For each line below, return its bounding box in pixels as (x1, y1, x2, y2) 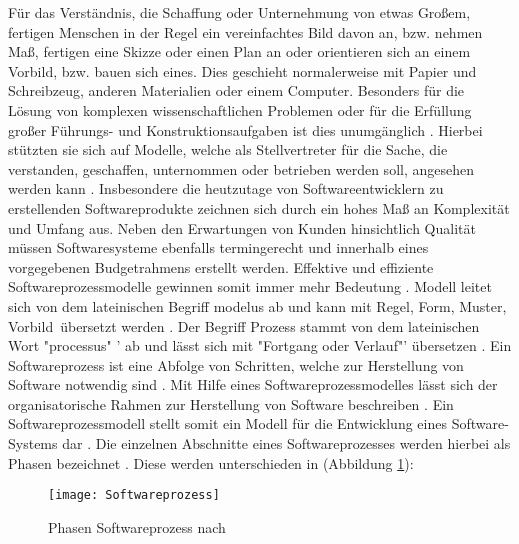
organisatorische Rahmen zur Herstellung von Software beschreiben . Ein (8, 393, 454, 414)
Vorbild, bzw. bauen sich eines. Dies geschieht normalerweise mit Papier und (8, 60, 477, 81)
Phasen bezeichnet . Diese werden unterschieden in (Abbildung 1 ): (8, 452, 414, 473)
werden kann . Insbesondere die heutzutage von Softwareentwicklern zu (8, 178, 444, 199)
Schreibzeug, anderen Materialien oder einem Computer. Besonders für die (8, 80, 465, 101)
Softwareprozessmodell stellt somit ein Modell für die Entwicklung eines (8, 413, 447, 434)
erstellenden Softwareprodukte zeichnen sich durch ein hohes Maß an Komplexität (8, 197, 510, 218)
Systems (8, 433, 58, 454)
